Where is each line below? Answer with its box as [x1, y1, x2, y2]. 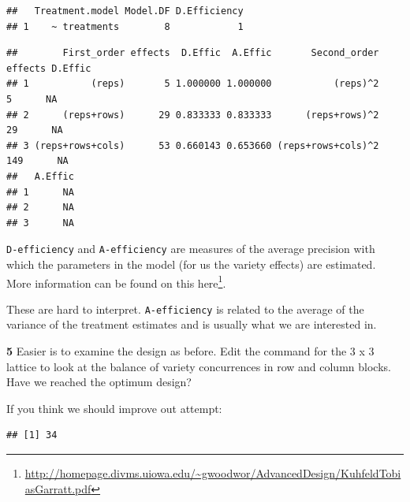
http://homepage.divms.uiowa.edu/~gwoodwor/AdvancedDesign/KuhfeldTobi [24, 465, 401, 482]
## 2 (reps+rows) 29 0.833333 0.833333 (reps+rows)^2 [6, 109, 379, 121]
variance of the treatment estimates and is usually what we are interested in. [6, 316, 377, 333]
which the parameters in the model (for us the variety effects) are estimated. [6, 255, 376, 272]
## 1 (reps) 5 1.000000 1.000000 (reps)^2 [6, 78, 379, 90]
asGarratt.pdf [24, 480, 91, 496]
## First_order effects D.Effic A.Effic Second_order [6, 47, 379, 59]
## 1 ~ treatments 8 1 [6, 20, 244, 32]
